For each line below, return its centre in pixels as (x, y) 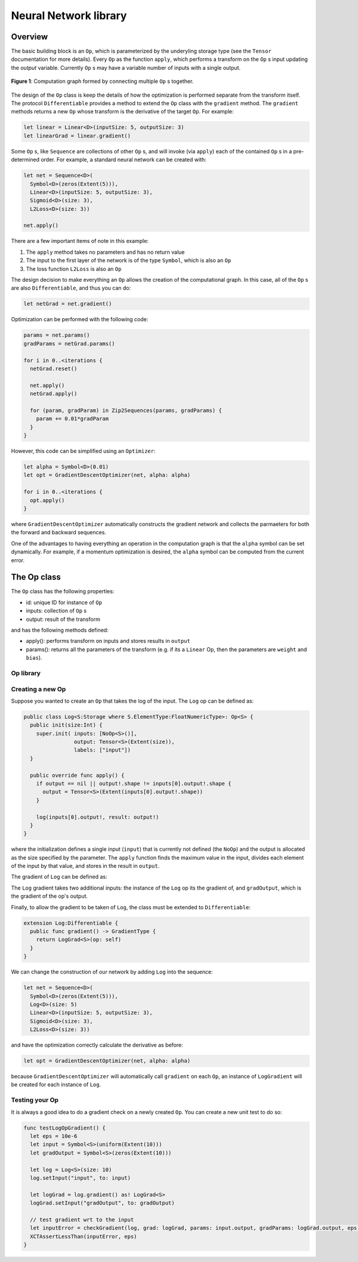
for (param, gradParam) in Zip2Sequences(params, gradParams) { (126, 410)
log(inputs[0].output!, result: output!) (98, 817)
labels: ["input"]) (102, 750)
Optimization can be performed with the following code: (80, 319)
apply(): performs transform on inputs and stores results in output (108, 641)
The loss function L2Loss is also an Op (74, 269)
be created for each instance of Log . (56, 1085)
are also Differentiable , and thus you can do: (71, 288)
